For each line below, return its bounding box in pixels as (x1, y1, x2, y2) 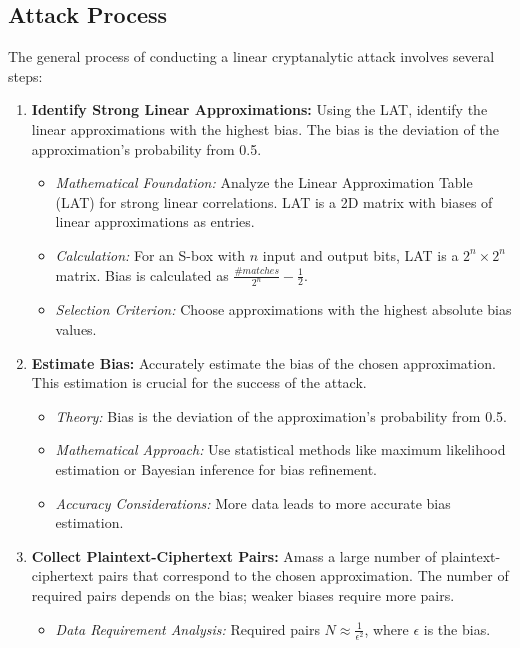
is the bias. (423, 618, 491, 639)
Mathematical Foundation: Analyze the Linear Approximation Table (55, 172, 473, 193)
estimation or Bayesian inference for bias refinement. (55, 458, 377, 479)
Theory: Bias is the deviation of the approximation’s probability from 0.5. (55, 405, 507, 426)
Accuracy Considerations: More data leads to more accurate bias (55, 492, 451, 513)
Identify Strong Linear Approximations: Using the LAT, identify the (31, 99, 488, 120)
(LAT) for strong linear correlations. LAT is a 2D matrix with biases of (55, 191, 493, 212)
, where (364, 618, 409, 639)
